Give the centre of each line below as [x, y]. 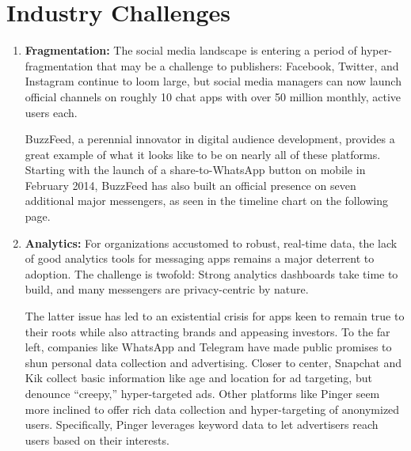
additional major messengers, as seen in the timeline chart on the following [207, 201]
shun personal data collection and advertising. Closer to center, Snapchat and [213, 362]
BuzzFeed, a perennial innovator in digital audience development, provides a [210, 139]
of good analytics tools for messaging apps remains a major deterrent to [200, 258]
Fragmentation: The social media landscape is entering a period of [191, 50]
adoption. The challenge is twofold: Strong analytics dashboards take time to [211, 273]
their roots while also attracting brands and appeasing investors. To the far [207, 331]
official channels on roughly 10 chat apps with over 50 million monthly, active [213, 96]
